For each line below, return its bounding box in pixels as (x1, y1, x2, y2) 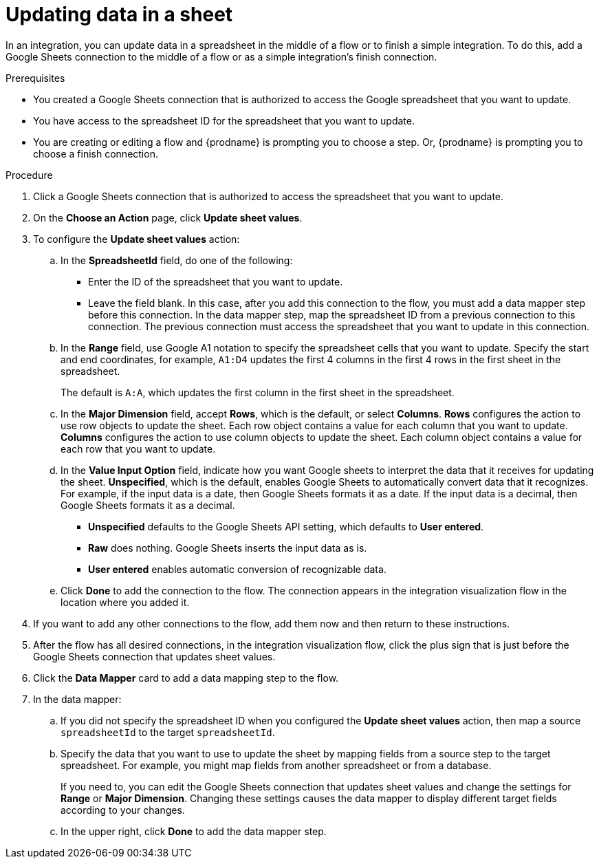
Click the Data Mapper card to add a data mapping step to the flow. (33, 671, 339, 684)
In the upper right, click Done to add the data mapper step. (61, 825, 327, 837)
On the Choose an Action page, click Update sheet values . (33, 211, 303, 224)
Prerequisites (6, 72, 65, 84)
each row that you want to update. (61, 442, 216, 455)
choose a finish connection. (33, 147, 158, 160)
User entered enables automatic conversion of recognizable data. (88, 563, 386, 575)
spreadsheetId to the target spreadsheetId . (61, 726, 275, 738)
